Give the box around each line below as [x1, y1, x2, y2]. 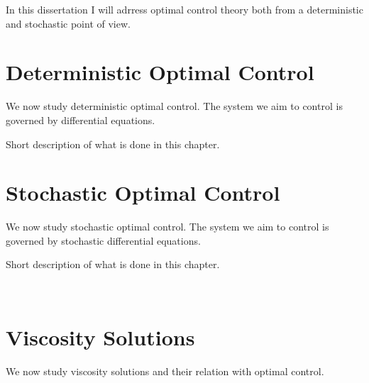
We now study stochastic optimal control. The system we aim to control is [6, 219, 329, 234]
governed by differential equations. [6, 112, 155, 127]
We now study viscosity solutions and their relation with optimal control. [6, 363, 324, 378]
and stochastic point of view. [6, 16, 131, 30]
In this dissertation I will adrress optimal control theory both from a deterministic [6, 2, 363, 16]
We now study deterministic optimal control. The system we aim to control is [6, 99, 343, 113]
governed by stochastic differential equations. [6, 233, 201, 248]
